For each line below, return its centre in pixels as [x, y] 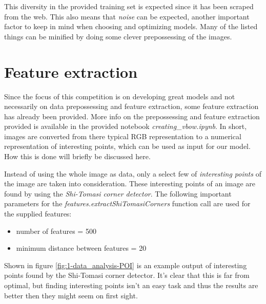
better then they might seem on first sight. [71, 295]
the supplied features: [38, 214]
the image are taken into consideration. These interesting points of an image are [130, 183]
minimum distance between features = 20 [81, 248]
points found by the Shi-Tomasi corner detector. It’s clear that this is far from [127, 275]
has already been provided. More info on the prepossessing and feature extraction [132, 116]
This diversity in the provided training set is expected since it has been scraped [129, 6]
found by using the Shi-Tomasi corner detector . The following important [118, 193]
